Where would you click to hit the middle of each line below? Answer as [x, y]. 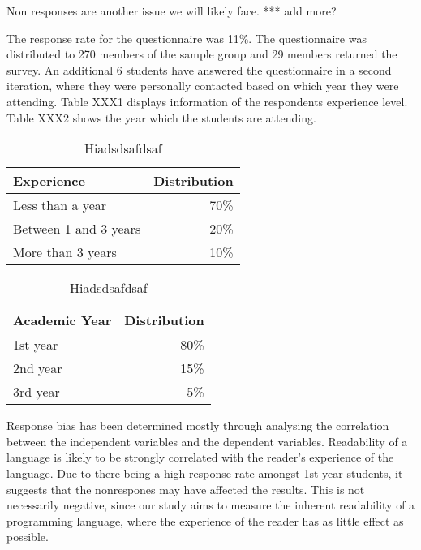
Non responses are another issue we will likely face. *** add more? [172, 11]
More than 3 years [65, 252]
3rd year [37, 392]
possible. [28, 537]
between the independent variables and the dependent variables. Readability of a [207, 441]
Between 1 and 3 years [77, 229]
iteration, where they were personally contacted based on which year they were [203, 86]
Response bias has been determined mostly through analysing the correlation [198, 425]
